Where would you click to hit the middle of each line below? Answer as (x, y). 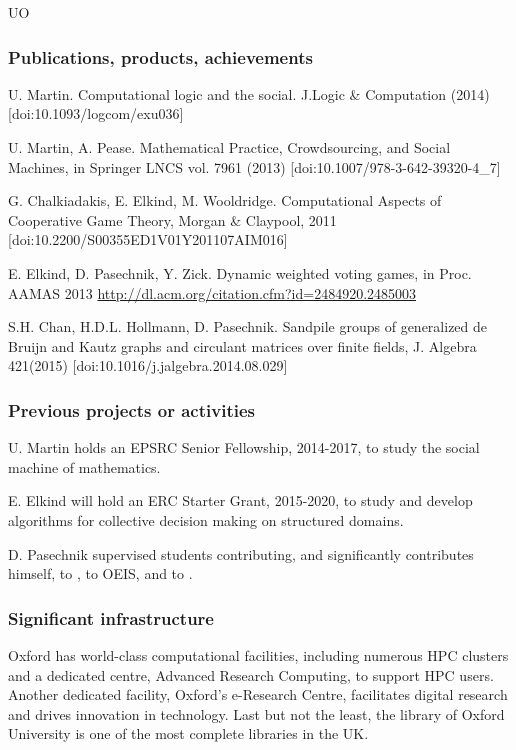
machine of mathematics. (84, 466)
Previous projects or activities (131, 409)
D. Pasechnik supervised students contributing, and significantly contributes (241, 553)
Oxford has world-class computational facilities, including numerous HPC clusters (258, 654)
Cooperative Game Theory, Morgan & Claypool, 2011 (172, 219)
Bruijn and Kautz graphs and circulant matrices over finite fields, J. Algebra (242, 345)
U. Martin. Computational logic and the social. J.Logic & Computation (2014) (249, 93)
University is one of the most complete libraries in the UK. (188, 733)
